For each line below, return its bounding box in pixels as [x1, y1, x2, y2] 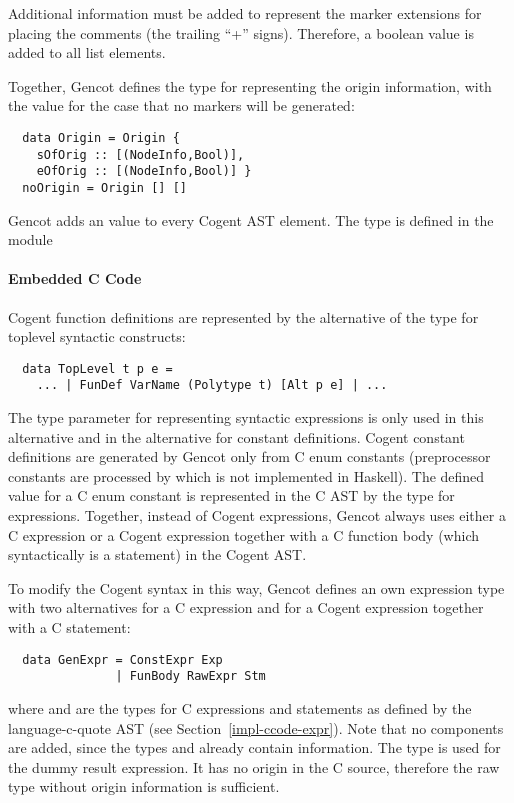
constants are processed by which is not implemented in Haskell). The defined [8, 465, 485, 486]
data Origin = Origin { [22, 130, 180, 145]
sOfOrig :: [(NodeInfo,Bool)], [36, 147, 245, 162]
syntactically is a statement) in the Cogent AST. [8, 544, 307, 565]
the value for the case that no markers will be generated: [8, 95, 355, 116]
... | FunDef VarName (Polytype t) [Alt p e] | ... [36, 378, 388, 393]
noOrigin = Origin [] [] [22, 180, 187, 195]
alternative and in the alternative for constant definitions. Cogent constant [8, 426, 465, 447]
